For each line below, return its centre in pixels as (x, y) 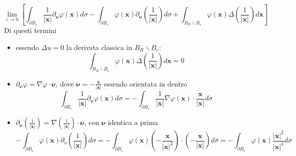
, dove (65, 83)
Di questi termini (30, 30)
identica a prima (133, 122)
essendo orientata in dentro (145, 83)
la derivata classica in (99, 47)
